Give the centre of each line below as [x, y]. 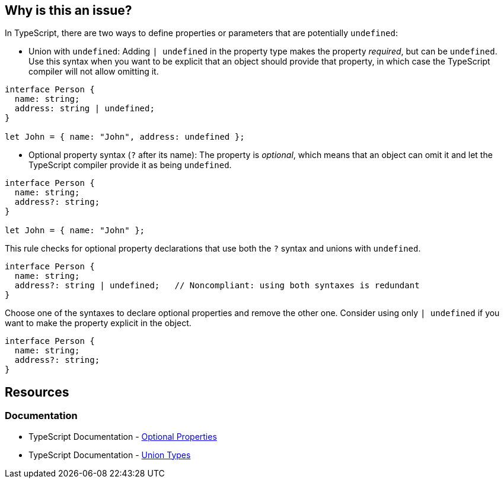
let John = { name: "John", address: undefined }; [125, 137]
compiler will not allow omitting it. [94, 72]
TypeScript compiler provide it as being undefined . [130, 165]
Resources [37, 392]
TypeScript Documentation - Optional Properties [123, 436]
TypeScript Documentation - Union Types [110, 455]
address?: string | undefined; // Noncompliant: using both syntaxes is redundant [217, 286]
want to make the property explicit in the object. [98, 323]
